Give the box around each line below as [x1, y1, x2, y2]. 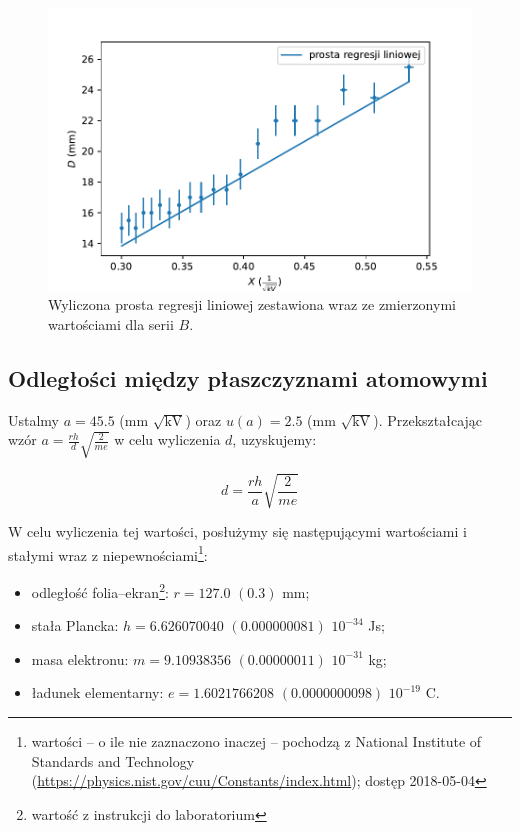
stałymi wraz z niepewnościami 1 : [8, 541, 208, 565]
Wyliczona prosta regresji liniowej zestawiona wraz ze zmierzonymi [48, 294, 456, 315]
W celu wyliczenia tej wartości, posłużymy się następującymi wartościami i [8, 521, 467, 542]
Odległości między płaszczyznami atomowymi [8, 362, 488, 393]
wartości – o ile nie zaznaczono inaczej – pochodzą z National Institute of [31, 730, 482, 751]
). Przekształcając [373, 409, 483, 430]
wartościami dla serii [48, 313, 174, 334]
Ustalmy [8, 409, 60, 430]
